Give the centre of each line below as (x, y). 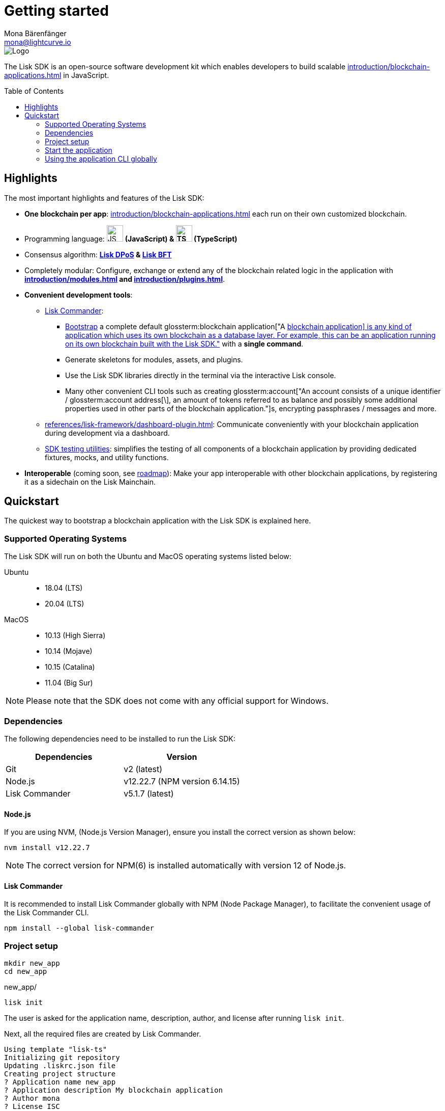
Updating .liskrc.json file (60, 1066)
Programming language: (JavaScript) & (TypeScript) (131, 239)
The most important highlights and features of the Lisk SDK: (104, 198)
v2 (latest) (143, 769)
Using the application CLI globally (101, 158)
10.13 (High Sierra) (75, 636)
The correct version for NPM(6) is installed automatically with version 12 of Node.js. (186, 866)
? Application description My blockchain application (113, 1090)
